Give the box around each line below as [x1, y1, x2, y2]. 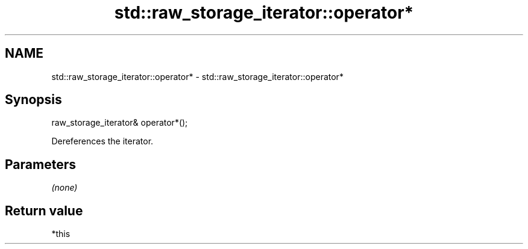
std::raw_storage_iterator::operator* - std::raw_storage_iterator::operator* [51, 71, 344, 82]
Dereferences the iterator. [51, 136, 154, 147]
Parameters [5, 156, 76, 172]
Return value [5, 203, 83, 218]
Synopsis [5, 92, 62, 108]
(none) [51, 182, 78, 193]
